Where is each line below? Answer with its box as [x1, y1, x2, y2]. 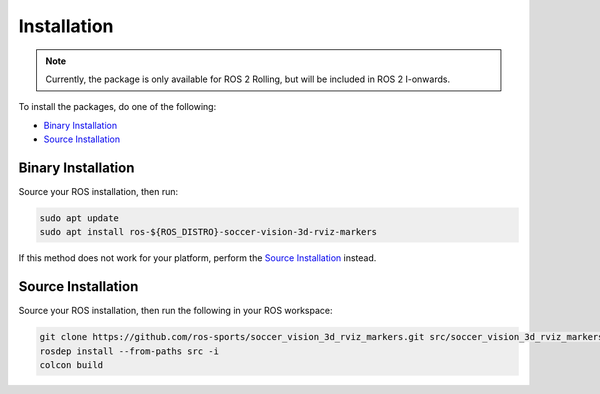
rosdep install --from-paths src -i [39, 345, 220, 357]
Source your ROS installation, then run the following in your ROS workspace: [18, 305, 334, 317]
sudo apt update [39, 213, 120, 224]
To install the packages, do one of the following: [18, 101, 217, 113]
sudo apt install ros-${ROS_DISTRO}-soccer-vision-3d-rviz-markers [39, 226, 378, 238]
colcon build [39, 360, 104, 371]
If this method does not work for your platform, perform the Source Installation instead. [18, 252, 377, 264]
